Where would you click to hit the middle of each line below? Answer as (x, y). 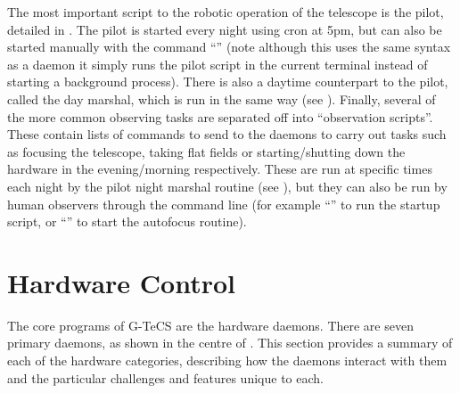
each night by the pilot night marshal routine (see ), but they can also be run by (227, 186)
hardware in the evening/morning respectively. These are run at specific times (220, 169)
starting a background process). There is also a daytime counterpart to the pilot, (228, 82)
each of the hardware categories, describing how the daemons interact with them (227, 360)
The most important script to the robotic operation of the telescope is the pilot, (226, 12)
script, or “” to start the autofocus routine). (127, 221)
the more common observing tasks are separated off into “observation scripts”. (220, 116)
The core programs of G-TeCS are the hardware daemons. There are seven (210, 325)
